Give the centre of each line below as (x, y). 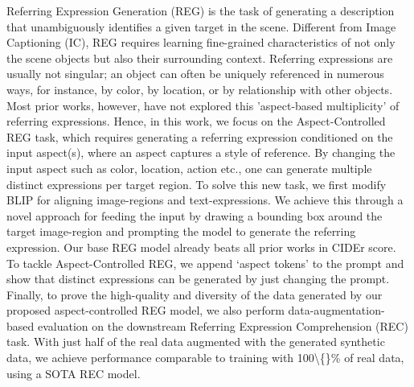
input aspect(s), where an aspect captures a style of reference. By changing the (201, 152)
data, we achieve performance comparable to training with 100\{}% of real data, (205, 358)
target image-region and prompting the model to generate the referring (181, 231)
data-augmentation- (336, 310)
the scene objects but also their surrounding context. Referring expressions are (200, 58)
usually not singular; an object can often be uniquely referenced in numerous (195, 74)
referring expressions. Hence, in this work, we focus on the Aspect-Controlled (196, 121)
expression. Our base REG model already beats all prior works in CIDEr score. (201, 247)
